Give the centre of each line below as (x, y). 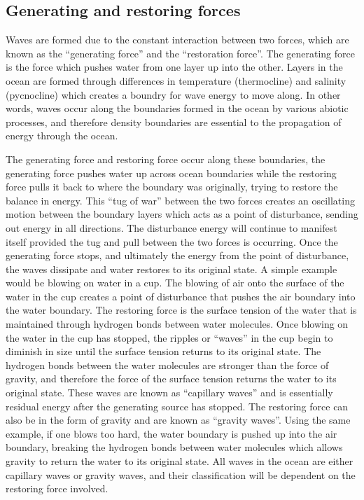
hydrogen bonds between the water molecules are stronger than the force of (167, 364)
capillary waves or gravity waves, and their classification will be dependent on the (181, 474)
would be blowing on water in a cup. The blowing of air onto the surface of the (175, 283)
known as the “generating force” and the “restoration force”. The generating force (180, 53)
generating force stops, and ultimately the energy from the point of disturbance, (177, 255)
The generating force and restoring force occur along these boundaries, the (166, 159)
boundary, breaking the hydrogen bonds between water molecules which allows (174, 447)
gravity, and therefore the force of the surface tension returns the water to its (171, 379)
